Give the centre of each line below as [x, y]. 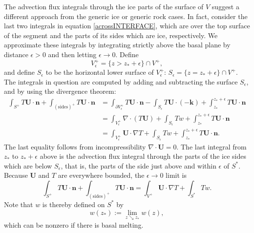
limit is [176, 175]
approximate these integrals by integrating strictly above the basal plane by [117, 45]
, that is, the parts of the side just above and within [138, 165]
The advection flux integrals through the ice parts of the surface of [104, 6]
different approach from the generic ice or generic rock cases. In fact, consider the [126, 16]
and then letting [72, 54]
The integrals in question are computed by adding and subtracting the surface [121, 81]
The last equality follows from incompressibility [75, 146]
